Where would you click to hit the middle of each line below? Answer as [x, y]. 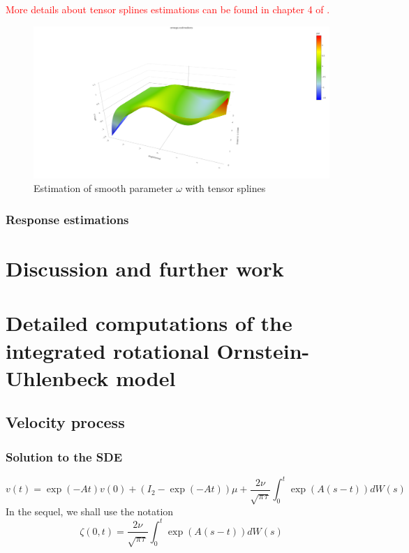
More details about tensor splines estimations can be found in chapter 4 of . [168, 9]
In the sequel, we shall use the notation [90, 511]
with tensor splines [225, 188]
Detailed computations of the [149, 323]
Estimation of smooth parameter [103, 188]
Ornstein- [263, 350]
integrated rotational [107, 350]
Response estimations [67, 219]
